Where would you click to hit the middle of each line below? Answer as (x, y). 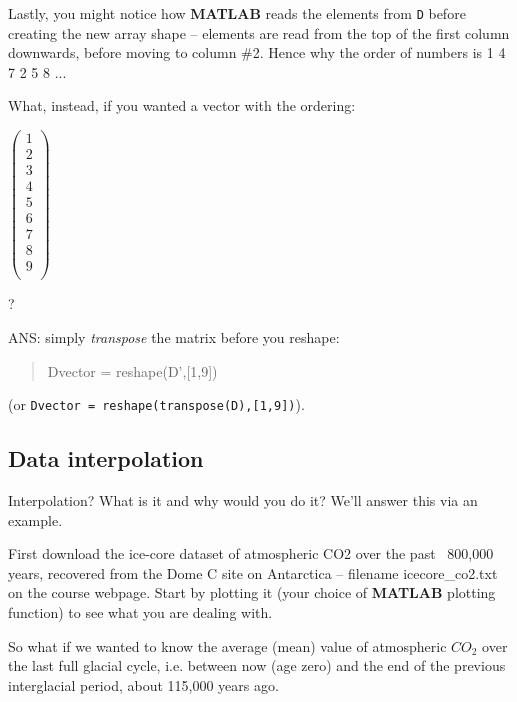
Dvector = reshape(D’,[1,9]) (132, 370)
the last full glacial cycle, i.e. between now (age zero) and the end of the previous (257, 665)
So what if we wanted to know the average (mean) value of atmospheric (227, 645)
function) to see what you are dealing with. (140, 612)
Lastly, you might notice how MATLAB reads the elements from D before (237, 13)
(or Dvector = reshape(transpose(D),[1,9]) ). (156, 404)
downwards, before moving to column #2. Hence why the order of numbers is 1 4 (257, 52)
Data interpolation (106, 458)
